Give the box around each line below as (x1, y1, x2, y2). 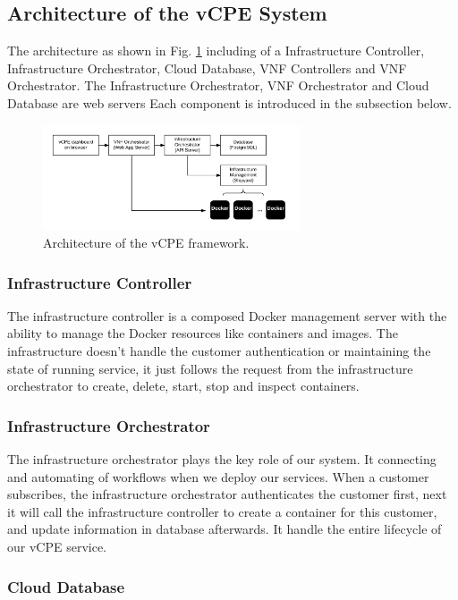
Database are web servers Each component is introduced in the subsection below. (7, 93, 452, 112)
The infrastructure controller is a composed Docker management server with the (7, 306, 447, 325)
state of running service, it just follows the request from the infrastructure (7, 359, 413, 377)
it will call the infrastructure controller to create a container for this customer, (7, 502, 437, 520)
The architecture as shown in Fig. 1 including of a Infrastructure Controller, (7, 41, 425, 60)
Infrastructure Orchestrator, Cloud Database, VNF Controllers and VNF (7, 58, 407, 77)
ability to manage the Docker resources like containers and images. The (7, 324, 398, 342)
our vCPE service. (7, 537, 106, 555)
